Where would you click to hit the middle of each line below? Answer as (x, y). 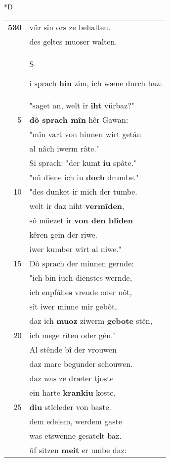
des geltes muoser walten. (73, 41)
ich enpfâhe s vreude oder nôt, (81, 292)
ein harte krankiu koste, (73, 392)
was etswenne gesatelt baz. (75, 435)
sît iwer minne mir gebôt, (73, 306)
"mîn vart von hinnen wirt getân (85, 134)
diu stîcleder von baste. (70, 407)
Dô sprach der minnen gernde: (82, 263)
